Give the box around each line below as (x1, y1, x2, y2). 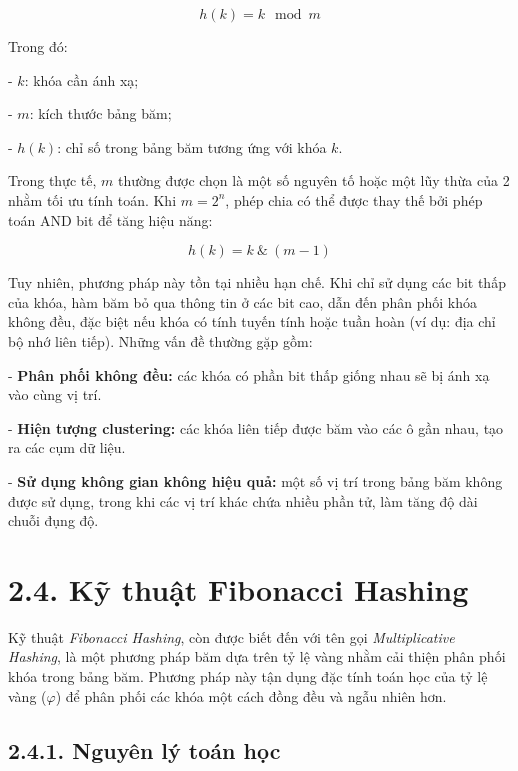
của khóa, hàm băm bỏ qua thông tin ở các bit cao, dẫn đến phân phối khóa (8, 291, 478, 312)
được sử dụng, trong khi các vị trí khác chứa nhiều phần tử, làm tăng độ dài (8, 490, 478, 511)
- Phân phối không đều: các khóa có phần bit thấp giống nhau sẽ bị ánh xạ (8, 364, 490, 385)
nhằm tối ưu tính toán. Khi (8, 189, 177, 210)
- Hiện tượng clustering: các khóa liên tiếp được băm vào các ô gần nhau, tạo (8, 417, 504, 438)
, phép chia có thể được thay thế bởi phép (225, 189, 483, 210)
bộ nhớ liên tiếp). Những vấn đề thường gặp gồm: (8, 330, 313, 351)
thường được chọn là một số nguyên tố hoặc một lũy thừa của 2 (117, 170, 510, 191)
